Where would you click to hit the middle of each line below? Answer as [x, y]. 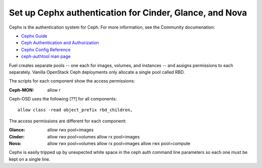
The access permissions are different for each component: [68, 121]
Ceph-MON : [21, 90]
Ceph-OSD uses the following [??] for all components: [63, 99]
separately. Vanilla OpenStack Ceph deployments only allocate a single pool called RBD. [97, 72]
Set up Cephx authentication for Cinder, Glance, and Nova [128, 13]
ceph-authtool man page [46, 56]
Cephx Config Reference [46, 50]
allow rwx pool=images [71, 130]
